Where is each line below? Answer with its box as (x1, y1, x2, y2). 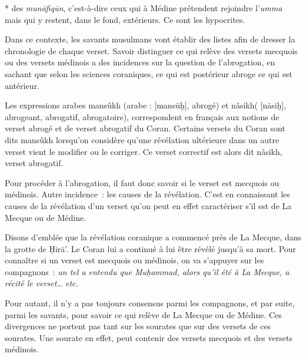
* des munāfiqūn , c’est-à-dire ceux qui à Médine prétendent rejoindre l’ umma (5, 2, 282, 14)
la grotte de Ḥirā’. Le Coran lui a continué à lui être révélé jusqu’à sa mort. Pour (5, 242, 297, 254)
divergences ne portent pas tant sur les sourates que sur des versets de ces (5, 320, 271, 332)
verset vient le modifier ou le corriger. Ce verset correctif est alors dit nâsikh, (5, 145, 282, 157)
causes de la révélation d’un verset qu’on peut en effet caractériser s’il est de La (5, 199, 292, 211)
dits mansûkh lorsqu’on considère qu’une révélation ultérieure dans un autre (5, 133, 280, 146)
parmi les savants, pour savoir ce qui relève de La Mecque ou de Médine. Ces (5, 308, 282, 320)
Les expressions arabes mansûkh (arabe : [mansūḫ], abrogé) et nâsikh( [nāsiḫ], (5, 99, 287, 111)
